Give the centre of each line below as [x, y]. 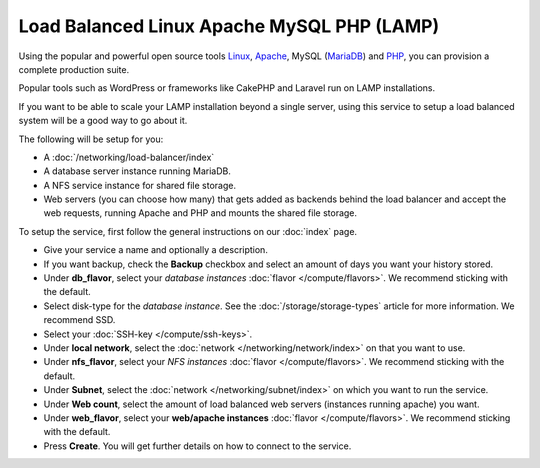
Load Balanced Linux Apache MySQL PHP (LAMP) [229, 26]
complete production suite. [74, 69]
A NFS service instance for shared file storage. [140, 185]
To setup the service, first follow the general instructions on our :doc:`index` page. [188, 231]
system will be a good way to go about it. [103, 121]
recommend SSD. [79, 320]
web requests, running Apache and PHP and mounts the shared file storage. [200, 213]
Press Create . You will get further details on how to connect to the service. [197, 446]
